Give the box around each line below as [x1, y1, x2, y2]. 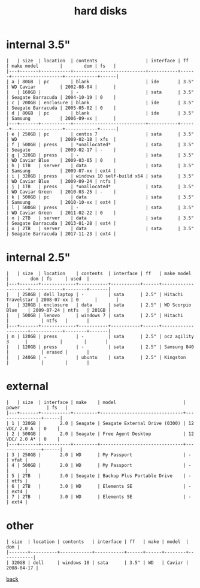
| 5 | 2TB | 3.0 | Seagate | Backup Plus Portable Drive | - [6, 472, 192, 479]
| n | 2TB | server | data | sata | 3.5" [6, 215, 195, 221]
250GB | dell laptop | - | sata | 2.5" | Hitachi [22, 291, 184, 297]
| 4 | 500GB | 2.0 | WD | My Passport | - [6, 462, 192, 468]
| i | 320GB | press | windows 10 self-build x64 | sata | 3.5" [6, 173, 195, 179]
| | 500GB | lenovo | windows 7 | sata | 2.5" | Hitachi [6, 312, 184, 318]
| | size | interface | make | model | [6, 399, 186, 405]
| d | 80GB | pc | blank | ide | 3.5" [6, 110, 195, 116]
